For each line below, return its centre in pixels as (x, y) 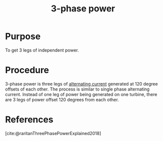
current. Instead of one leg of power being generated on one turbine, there (81, 94)
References (29, 120)
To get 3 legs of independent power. (42, 50)
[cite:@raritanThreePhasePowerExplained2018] (53, 133)
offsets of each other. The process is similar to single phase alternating (77, 89)
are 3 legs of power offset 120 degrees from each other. (62, 99)
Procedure (27, 70)
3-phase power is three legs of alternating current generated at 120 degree (81, 84)
